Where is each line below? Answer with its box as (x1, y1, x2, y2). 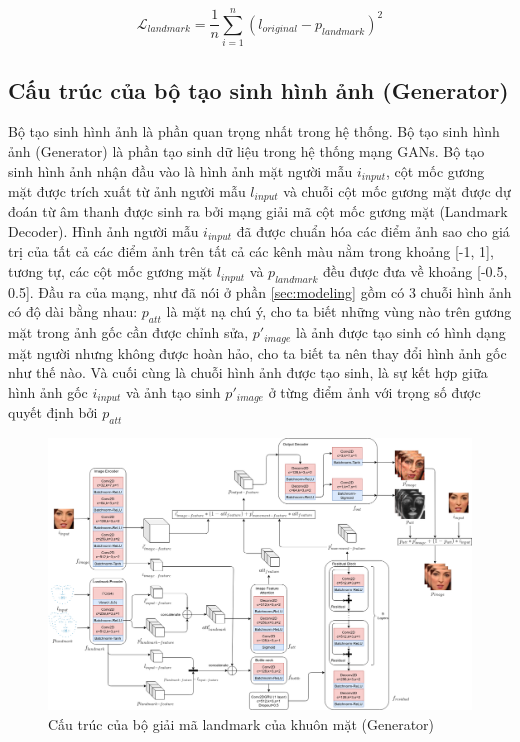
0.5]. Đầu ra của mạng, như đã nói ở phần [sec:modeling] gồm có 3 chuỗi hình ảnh (8, 281, 512, 302)
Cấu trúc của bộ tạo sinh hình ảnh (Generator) (8, 74, 509, 105)
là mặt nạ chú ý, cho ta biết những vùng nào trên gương (166, 301, 512, 322)
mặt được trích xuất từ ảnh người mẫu (8, 180, 246, 201)
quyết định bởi (8, 402, 98, 423)
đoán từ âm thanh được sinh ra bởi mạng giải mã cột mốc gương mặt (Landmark (8, 201, 508, 222)
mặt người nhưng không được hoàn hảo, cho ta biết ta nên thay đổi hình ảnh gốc (8, 342, 507, 363)
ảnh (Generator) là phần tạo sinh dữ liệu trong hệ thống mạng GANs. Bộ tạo (8, 140, 485, 161)
